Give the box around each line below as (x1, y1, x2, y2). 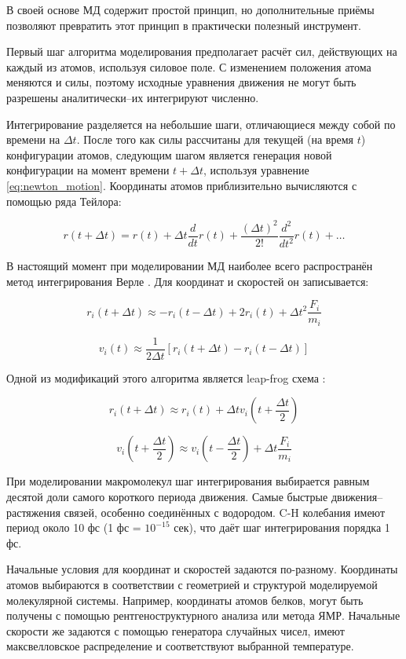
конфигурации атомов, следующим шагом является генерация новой (6, 146, 332, 163)
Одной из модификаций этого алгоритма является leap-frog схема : (6, 369, 326, 386)
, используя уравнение (203, 162, 309, 178)
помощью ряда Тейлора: (6, 192, 122, 209)
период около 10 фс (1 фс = (6, 519, 141, 536)
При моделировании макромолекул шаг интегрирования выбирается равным (6, 473, 370, 489)
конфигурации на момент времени (6, 162, 170, 178)
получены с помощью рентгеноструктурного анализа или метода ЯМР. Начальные (6, 607, 401, 624)
